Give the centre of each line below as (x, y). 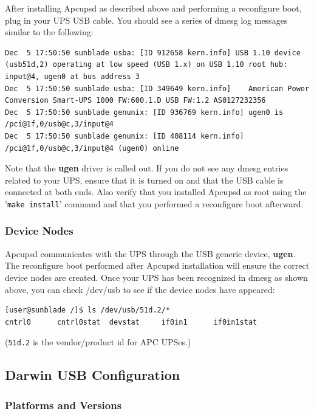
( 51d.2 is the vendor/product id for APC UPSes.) (98, 342)
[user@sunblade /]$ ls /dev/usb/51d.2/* (88, 310)
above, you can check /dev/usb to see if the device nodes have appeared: (140, 289)
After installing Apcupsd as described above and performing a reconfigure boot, (153, 8)
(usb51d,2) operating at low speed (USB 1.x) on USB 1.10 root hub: (146, 65)
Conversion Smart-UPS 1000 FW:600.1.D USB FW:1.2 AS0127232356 (135, 101)
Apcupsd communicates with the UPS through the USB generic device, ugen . (150, 253)
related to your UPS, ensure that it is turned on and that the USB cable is (144, 180)
